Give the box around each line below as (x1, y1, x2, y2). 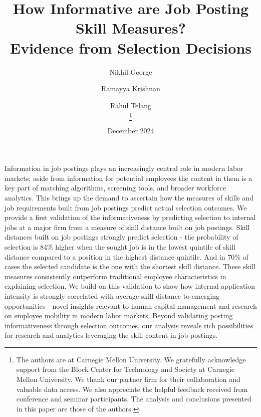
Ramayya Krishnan (101, 83, 160, 94)
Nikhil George (109, 66, 152, 77)
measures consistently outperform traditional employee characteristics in (5, 271, 226, 281)
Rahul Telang (110, 100, 151, 110)
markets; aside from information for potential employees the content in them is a (5, 172, 252, 183)
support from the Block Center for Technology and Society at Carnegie (16, 364, 235, 374)
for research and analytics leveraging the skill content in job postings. (5, 330, 218, 340)
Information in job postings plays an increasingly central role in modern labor (5, 163, 243, 173)
